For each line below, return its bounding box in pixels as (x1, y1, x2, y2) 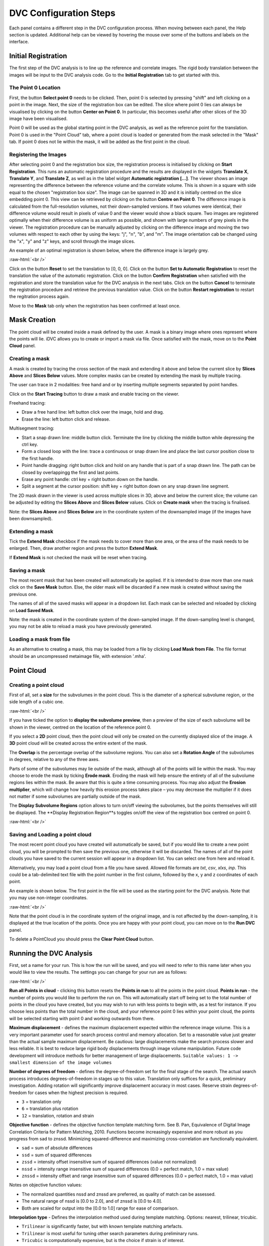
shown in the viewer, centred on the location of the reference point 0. (9, 724, 151, 730)
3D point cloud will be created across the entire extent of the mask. (9, 740, 147, 746)
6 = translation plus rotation (21, 1105, 78, 1111)
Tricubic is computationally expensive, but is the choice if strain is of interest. (21, 1238, 185, 1244)
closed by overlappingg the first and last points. (21, 469, 120, 475)
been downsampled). (9, 515, 53, 521)
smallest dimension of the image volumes (9, 1060, 112, 1066)
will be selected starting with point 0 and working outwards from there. (9, 1015, 155, 1021)
